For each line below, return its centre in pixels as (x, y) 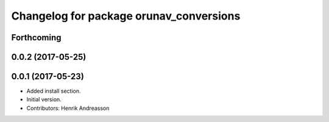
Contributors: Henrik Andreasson (68, 108)
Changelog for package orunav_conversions (126, 16)
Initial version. (44, 99)
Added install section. (54, 91)
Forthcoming (36, 38)
